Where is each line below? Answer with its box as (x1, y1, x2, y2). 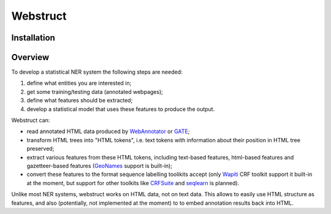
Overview (11, 52, 50, 63)
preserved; (26, 145, 55, 153)
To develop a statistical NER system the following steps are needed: (11, 68, 183, 76)
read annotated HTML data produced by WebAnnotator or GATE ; (26, 128, 190, 135)
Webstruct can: (11, 117, 50, 124)
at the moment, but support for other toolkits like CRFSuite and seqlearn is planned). (26, 179, 240, 186)
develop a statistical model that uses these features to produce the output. (26, 105, 215, 113)
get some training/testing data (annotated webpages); (26, 88, 164, 95)
